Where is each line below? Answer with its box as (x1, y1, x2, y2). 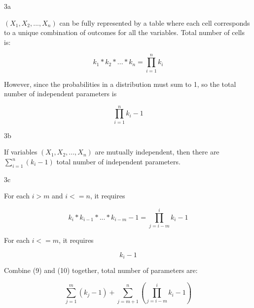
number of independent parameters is (4, 88, 117, 99)
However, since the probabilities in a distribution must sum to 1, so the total (4, 78, 236, 89)
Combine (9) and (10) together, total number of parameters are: (4, 265, 198, 275)
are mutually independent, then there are (95, 147, 219, 157)
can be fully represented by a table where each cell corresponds (59, 17, 250, 28)
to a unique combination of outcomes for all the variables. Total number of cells (4, 27, 245, 38)
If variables (4, 147, 37, 157)
